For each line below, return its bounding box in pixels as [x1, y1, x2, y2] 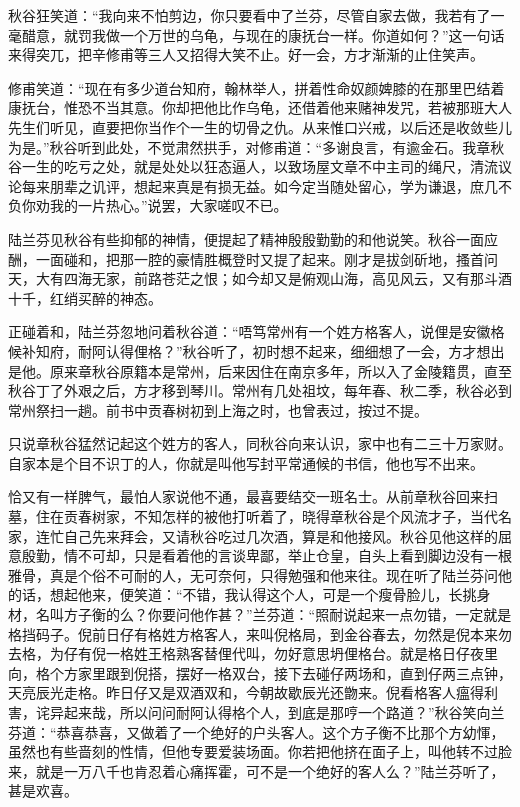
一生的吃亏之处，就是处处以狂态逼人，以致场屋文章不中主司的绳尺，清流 [21, 156, 498, 177]
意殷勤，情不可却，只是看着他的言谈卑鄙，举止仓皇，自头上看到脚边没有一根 [8, 545, 512, 566]
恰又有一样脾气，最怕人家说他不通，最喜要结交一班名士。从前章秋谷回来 [8, 486, 484, 507]
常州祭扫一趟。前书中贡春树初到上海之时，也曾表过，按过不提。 [8, 399, 428, 420]
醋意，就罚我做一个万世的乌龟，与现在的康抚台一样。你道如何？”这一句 [21, 24, 491, 45]
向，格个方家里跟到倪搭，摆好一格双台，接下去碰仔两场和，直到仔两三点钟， [8, 662, 512, 683]
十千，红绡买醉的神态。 [8, 287, 162, 308]
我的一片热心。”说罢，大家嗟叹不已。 [49, 195, 288, 216]
